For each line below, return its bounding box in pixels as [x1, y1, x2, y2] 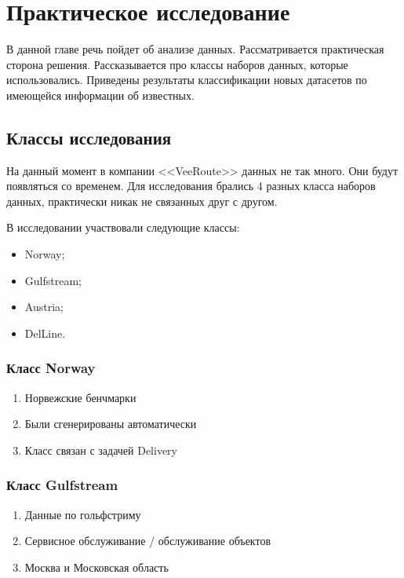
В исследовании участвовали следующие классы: [6, 219, 240, 236]
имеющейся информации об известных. [6, 86, 195, 103]
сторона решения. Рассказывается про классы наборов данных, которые [6, 56, 348, 72]
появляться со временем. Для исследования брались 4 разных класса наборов [6, 177, 376, 194]
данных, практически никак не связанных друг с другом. [6, 192, 278, 209]
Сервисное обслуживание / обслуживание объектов [24, 532, 271, 549]
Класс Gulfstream [6, 475, 118, 495]
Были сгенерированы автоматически [24, 415, 197, 432]
